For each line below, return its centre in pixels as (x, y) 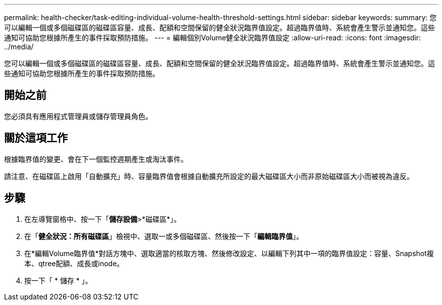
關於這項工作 (36, 138)
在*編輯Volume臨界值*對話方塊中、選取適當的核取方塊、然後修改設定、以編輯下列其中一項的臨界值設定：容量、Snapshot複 (229, 253)
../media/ (19, 47)
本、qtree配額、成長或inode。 (74, 263)
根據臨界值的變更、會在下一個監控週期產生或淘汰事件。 (96, 159)
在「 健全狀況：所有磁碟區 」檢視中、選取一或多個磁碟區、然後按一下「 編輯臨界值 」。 (164, 236)
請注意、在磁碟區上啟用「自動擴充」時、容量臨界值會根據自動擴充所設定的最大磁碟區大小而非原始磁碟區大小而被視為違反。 (209, 176)
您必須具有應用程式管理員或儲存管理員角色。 (78, 116)
